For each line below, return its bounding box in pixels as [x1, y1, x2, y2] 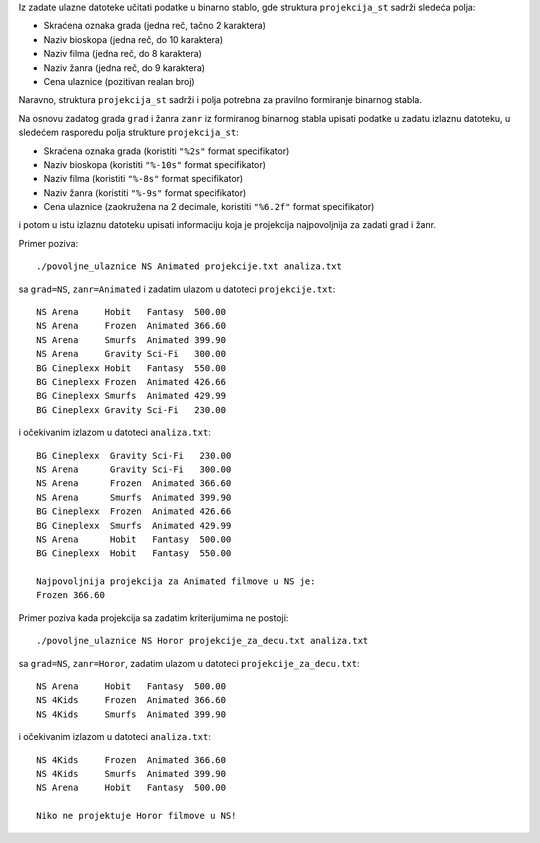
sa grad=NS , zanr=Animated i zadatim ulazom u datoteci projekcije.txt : [18, 283, 336, 295]
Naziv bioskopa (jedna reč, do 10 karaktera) [43, 33, 224, 45]
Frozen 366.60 [36, 590, 105, 601]
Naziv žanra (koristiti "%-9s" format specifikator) [43, 186, 247, 199]
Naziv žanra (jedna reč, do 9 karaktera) [43, 61, 205, 74]
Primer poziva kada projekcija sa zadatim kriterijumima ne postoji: [18, 611, 289, 624]
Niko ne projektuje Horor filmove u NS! [36, 810, 237, 822]
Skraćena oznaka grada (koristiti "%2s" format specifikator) [43, 145, 290, 157]
